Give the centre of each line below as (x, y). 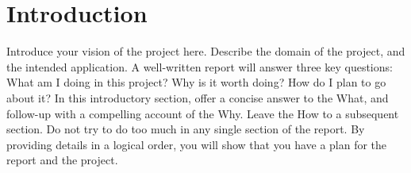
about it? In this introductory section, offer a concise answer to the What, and (198, 97)
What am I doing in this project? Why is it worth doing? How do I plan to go (196, 82)
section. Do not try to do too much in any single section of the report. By (186, 129)
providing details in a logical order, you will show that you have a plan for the (197, 144)
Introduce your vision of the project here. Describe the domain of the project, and (206, 51)
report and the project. (62, 160)
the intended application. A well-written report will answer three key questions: (200, 66)
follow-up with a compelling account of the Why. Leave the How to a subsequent (203, 113)
